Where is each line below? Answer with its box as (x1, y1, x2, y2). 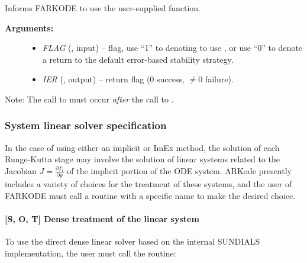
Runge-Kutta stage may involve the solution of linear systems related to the (5, 153, 280, 165)
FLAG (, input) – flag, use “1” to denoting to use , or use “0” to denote (42, 41, 303, 54)
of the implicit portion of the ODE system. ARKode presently (67, 164, 292, 177)
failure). (205, 73, 234, 85)
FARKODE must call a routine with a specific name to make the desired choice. (5, 189, 296, 201)
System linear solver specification (5, 118, 167, 133)
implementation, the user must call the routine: (5, 246, 176, 259)
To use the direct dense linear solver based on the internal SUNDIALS (5, 235, 260, 248)
